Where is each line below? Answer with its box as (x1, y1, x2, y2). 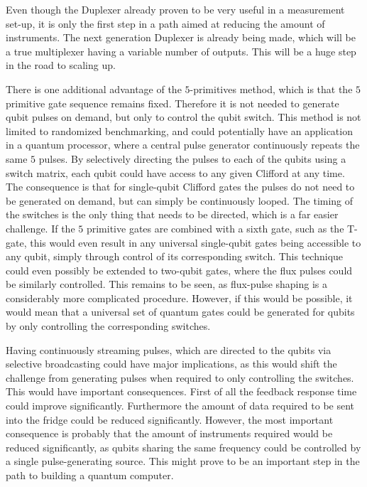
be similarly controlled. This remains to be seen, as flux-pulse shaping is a (6, 277, 327, 291)
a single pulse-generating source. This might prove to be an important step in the (6, 454, 360, 469)
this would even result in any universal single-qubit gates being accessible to (30, 235, 361, 250)
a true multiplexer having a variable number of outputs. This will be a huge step (6, 43, 356, 58)
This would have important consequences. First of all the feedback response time (6, 384, 357, 399)
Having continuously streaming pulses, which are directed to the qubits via (6, 342, 332, 357)
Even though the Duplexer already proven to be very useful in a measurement (6, 2, 345, 16)
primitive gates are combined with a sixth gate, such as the (86, 220, 344, 235)
